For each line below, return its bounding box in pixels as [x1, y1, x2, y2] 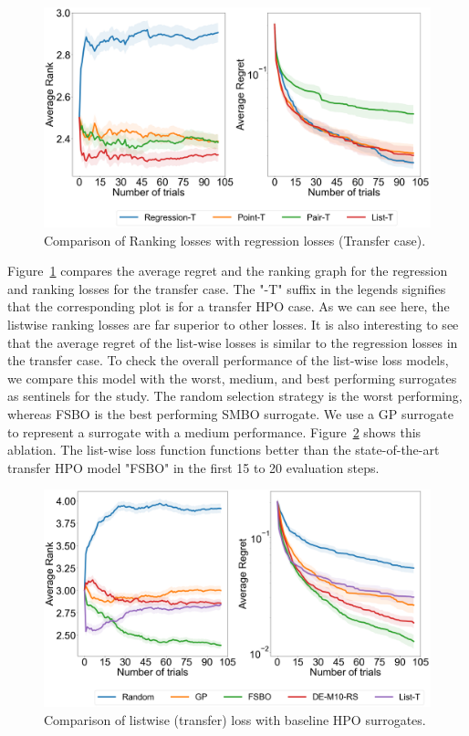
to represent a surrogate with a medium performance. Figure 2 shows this [7, 422, 422, 441]
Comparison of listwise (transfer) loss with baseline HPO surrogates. [44, 710, 426, 729]
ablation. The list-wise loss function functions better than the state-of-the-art [7, 440, 440, 459]
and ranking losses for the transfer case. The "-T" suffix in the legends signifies [7, 279, 446, 298]
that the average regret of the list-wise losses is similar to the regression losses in [7, 332, 458, 352]
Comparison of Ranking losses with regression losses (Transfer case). [44, 230, 426, 249]
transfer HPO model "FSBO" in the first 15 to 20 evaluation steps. [7, 457, 380, 477]
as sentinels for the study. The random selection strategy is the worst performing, [7, 386, 463, 405]
